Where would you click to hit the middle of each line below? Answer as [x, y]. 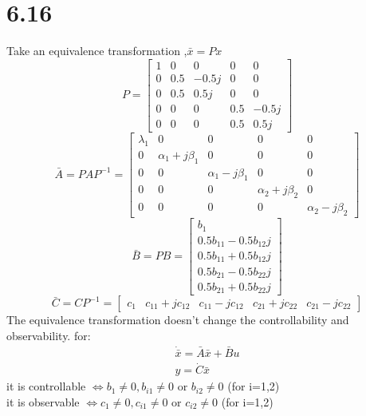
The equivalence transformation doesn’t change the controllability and [178, 320]
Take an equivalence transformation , [97, 51]
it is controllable [46, 386]
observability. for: [49, 336]
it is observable [43, 401]
